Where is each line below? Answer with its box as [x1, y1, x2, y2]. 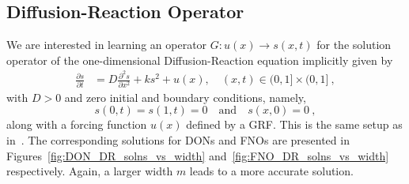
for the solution [316, 36, 392, 53]
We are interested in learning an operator [6, 36, 207, 53]
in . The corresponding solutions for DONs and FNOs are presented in [6, 132, 350, 148]
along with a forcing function [6, 116, 147, 133]
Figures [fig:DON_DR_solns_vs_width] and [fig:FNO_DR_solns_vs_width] [6, 147, 389, 163]
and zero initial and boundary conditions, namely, [64, 88, 306, 105]
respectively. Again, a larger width [6, 163, 173, 179]
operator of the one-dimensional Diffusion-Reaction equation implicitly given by [6, 51, 393, 68]
